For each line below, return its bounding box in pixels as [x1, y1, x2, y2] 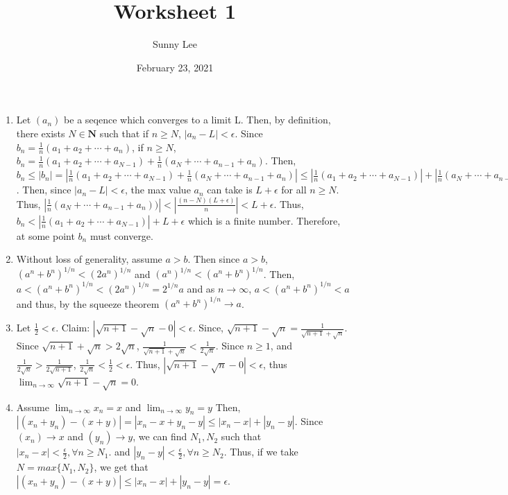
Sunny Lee [153, 37, 197, 51]
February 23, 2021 [136, 60, 214, 74]
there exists [16, 125, 65, 140]
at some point [16, 228, 75, 243]
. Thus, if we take [223, 444, 298, 459]
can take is [207, 182, 253, 197]
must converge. [90, 228, 153, 243]
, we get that [94, 460, 149, 474]
